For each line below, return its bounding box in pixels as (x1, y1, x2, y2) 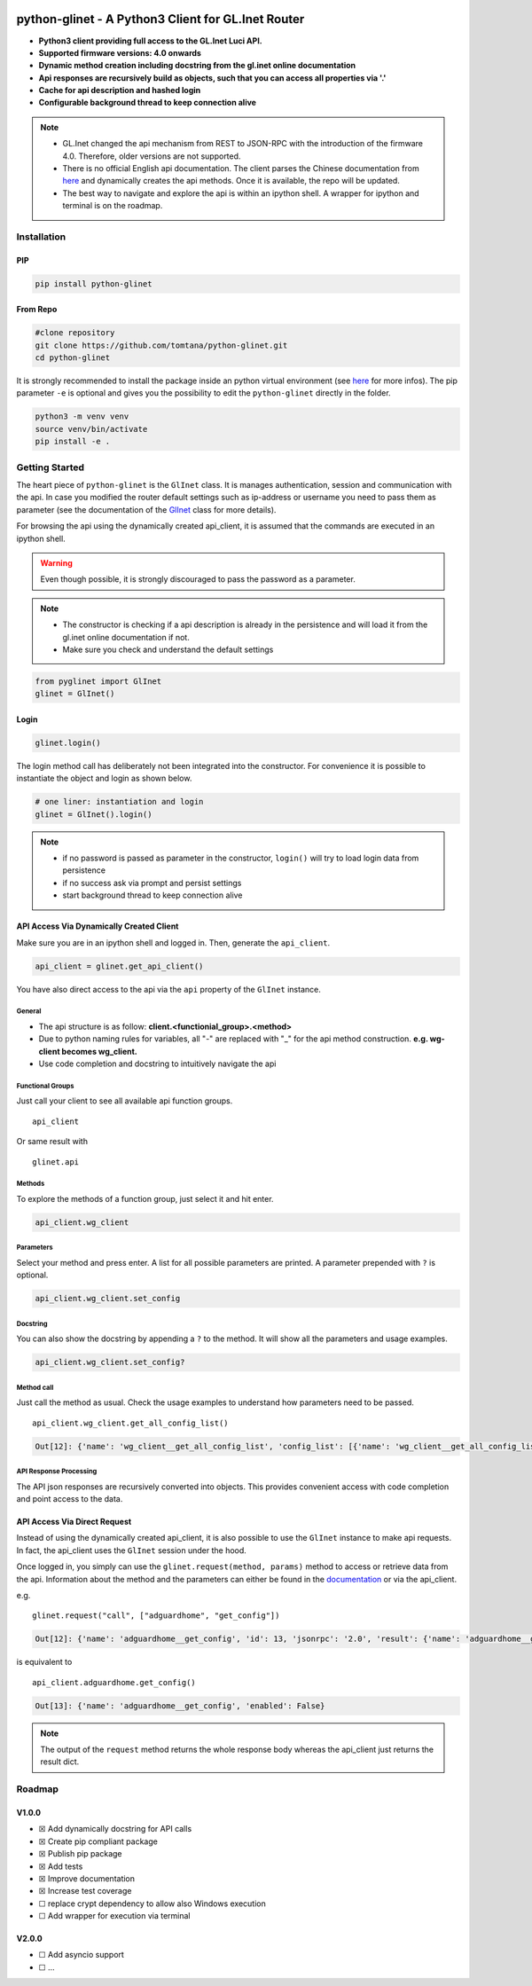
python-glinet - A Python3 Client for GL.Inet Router (16, 12, 305, 27)
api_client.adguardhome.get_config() (32, 1677, 197, 1687)
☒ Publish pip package (38, 1849, 123, 1859)
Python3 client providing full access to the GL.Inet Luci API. (38, 35, 262, 46)
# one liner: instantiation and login (35, 797, 204, 807)
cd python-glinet (35, 353, 111, 363)
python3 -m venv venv (35, 412, 129, 421)
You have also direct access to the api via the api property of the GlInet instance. (16, 984, 321, 994)
